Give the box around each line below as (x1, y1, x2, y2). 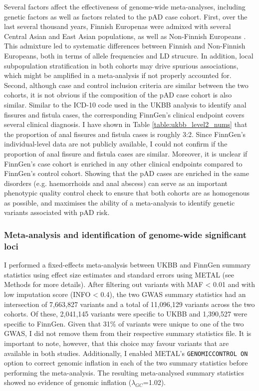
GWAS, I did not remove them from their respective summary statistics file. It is (4, 328, 252, 338)
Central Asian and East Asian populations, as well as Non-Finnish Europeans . (4, 30, 246, 41)
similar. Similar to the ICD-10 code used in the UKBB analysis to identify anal (4, 99, 247, 109)
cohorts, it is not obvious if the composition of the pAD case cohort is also (4, 89, 232, 100)
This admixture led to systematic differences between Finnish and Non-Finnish (4, 40, 246, 51)
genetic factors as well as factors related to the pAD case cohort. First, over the (4, 11, 248, 21)
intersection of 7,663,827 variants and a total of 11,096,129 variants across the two (4, 298, 255, 309)
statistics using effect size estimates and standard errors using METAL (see (4, 269, 234, 279)
